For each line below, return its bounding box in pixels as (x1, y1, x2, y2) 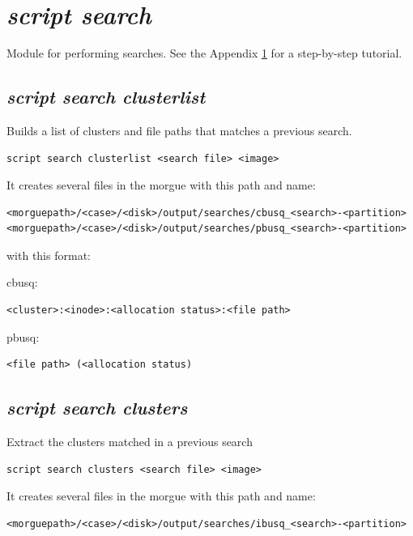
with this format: (6, 246, 91, 263)
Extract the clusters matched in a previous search (6, 433, 253, 450)
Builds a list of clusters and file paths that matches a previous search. (6, 121, 352, 138)
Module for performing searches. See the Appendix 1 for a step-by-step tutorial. (6, 45, 402, 62)
